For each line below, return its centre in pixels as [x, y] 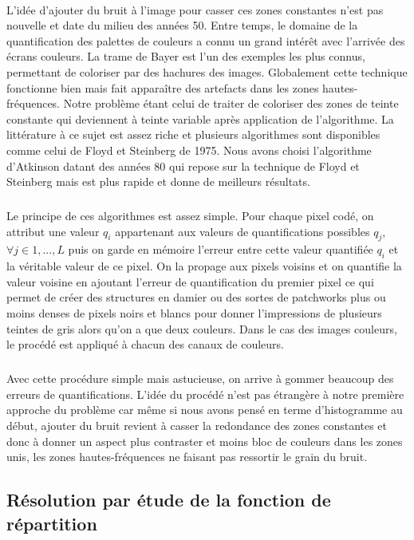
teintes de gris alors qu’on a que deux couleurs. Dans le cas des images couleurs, [202, 328]
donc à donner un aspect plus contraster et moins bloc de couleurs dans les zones [205, 441]
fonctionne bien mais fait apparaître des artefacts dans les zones [163, 87]
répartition [52, 523]
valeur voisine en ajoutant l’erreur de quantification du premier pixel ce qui [190, 281]
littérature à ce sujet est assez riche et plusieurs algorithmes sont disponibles [193, 134]
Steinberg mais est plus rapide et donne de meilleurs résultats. [158, 181]
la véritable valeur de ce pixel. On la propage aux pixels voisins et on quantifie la [204, 266]
